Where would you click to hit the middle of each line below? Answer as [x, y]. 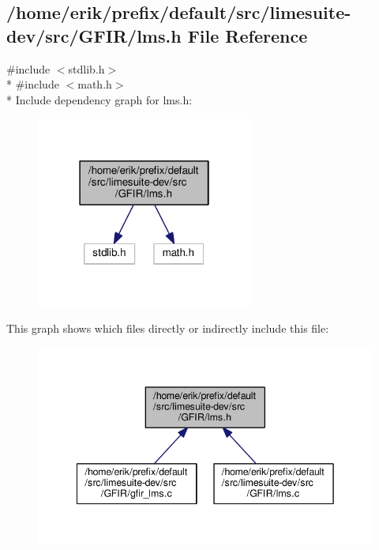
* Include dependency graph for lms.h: [99, 99]
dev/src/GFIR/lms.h [94, 35]
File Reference [248, 35]
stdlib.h [86, 68]
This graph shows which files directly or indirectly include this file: [168, 328]
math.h [95, 84]
